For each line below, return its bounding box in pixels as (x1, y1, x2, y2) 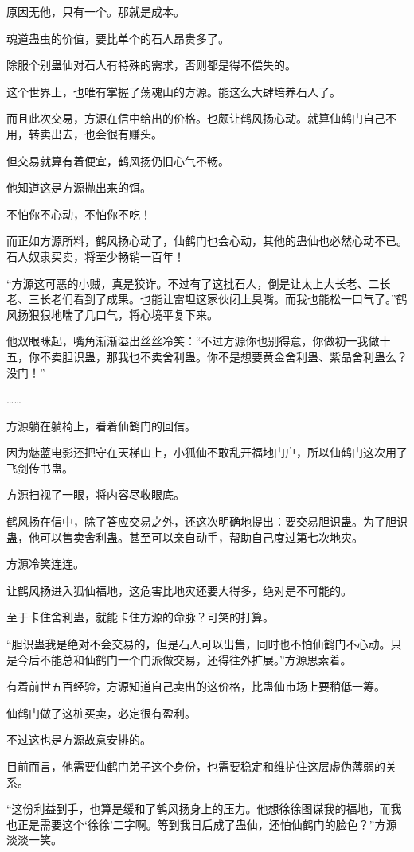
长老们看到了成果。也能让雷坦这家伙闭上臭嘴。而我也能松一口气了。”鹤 (39, 290, 408, 307)
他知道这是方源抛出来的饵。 (6, 179, 151, 196)
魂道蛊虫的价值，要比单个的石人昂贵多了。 (6, 29, 229, 46)
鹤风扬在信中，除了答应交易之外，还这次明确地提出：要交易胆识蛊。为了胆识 (6, 513, 408, 530)
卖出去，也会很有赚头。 (39, 125, 162, 142)
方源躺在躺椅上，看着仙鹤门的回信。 (6, 417, 196, 434)
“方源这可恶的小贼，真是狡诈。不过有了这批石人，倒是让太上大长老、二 (6, 274, 380, 291)
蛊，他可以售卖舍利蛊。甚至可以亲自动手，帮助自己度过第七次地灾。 (6, 528, 363, 545)
